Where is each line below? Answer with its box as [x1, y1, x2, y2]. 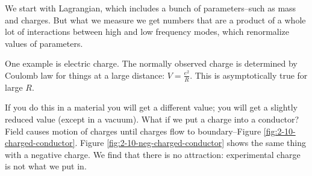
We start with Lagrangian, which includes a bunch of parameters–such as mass [5, 2, 296, 14]
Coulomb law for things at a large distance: [5, 68, 165, 81]
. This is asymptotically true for [190, 68, 308, 81]
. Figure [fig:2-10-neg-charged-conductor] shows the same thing [75, 136, 306, 149]
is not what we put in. [5, 160, 87, 172]
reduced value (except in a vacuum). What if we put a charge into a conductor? [5, 112, 299, 125]
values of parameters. [5, 37, 83, 49]
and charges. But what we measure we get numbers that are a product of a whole [5, 13, 306, 26]
